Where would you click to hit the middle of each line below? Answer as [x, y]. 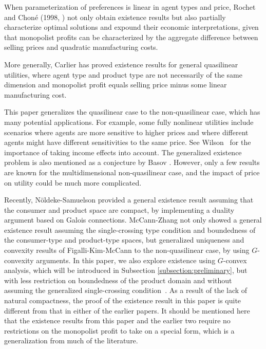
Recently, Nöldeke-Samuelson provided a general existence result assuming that [129, 200]
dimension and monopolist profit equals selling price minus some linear [116, 85]
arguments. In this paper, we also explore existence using [126, 260]
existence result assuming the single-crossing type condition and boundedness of [130, 229]
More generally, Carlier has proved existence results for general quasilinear [121, 64]
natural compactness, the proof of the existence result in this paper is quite [123, 300]
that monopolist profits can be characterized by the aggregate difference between [131, 37]
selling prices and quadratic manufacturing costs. [81, 47]
